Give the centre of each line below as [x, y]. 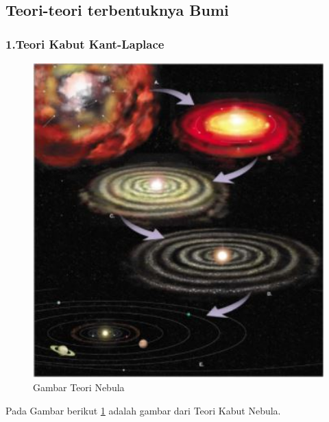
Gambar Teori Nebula [79, 387]
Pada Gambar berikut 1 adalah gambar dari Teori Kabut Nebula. [143, 410]
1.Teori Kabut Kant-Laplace [85, 44]
